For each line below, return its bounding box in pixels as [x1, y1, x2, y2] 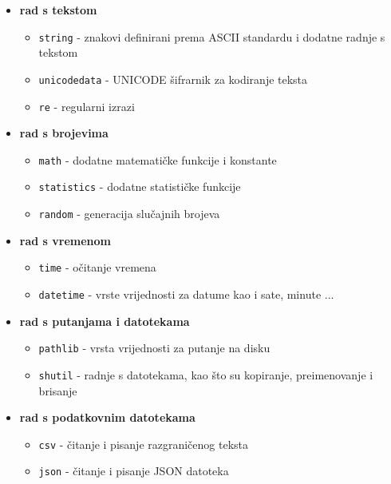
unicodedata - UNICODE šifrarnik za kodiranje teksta [38, 70, 308, 87]
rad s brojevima [19, 125, 109, 141]
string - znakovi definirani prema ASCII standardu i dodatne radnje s [38, 28, 385, 45]
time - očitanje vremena [38, 259, 156, 276]
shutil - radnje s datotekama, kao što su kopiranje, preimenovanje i [38, 366, 373, 383]
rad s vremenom [19, 232, 111, 248]
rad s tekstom [19, 2, 97, 18]
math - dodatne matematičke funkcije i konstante [38, 151, 277, 168]
